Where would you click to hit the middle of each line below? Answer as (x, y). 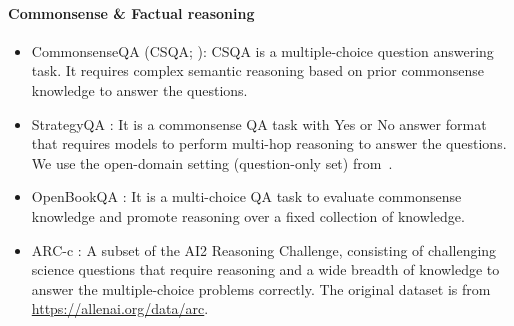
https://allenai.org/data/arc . (120, 308)
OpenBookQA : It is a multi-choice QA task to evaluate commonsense (246, 196)
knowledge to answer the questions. (139, 89)
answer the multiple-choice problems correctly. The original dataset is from (261, 288)
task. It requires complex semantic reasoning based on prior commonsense (257, 70)
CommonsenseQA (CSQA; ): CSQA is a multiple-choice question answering (262, 50)
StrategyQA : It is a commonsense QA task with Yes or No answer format (259, 123)
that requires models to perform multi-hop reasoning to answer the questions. (269, 143)
